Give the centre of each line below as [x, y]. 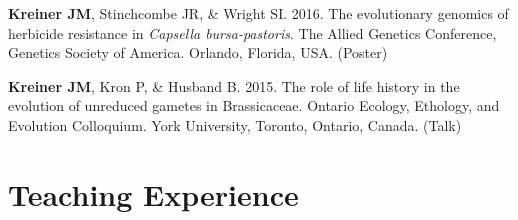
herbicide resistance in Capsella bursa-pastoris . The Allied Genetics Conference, [252, 32]
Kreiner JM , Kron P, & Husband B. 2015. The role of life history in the [234, 85]
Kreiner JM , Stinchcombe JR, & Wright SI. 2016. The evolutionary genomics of [258, 13]
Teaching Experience [153, 193]
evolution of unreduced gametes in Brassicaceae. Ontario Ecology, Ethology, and [254, 105]
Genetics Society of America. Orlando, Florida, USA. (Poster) [198, 52]
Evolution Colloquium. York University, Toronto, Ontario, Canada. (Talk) [235, 124]
